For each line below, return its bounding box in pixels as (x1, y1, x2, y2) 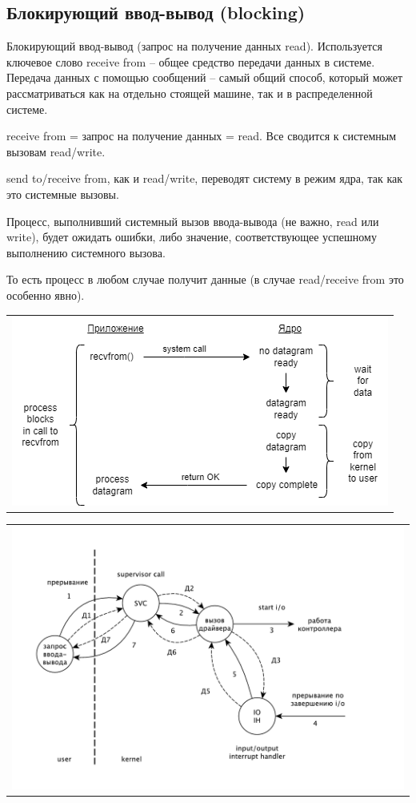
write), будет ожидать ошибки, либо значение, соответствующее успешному (6, 228, 377, 245)
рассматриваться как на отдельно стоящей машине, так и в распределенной (6, 84, 373, 101)
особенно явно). (6, 286, 85, 303)
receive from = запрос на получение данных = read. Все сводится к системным (6, 127, 397, 144)
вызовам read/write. (6, 143, 106, 159)
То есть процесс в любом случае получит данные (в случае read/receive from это (6, 271, 404, 288)
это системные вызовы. (6, 185, 119, 202)
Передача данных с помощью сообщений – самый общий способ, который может (6, 69, 403, 86)
